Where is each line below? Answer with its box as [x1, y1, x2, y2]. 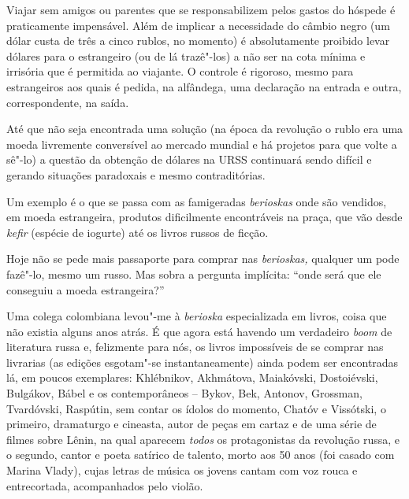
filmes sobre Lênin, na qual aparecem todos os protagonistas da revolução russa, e [6, 431, 400, 447]
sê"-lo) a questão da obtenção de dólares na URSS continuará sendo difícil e [6, 151, 372, 168]
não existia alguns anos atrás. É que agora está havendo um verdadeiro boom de [6, 323, 392, 339]
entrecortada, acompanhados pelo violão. [6, 477, 203, 493]
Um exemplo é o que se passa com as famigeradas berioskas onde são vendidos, [6, 193, 387, 209]
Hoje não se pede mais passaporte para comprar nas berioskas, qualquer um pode [6, 250, 400, 267]
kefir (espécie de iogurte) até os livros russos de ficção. [6, 224, 269, 240]
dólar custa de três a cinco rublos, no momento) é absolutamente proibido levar [6, 32, 390, 49]
